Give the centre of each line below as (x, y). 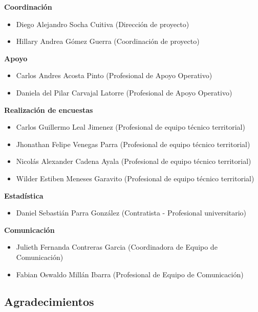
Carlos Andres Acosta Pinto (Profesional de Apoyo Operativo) (114, 75)
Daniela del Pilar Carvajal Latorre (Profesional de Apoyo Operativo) (124, 92)
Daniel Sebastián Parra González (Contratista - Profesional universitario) (131, 213)
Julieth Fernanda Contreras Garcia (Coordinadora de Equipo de (117, 247)
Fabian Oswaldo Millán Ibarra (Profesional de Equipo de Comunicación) (130, 274)
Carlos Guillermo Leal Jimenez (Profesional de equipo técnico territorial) (131, 127)
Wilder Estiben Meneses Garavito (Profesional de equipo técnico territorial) (135, 178)
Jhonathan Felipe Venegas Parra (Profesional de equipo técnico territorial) (133, 144)
